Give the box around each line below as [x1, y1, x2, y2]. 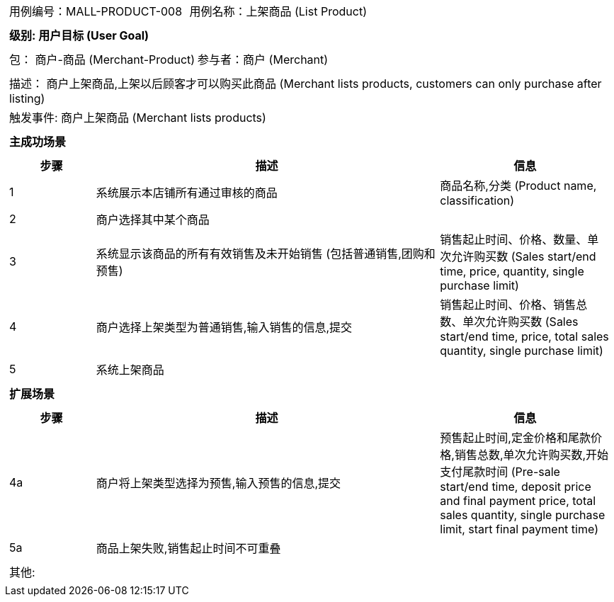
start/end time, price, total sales [440, 329, 609, 343]
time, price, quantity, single [440, 264, 584, 278]
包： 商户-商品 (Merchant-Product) [9, 52, 195, 67]
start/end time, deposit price [440, 479, 591, 494]
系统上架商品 [96, 363, 164, 377]
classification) [440, 193, 515, 208]
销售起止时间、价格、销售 [440, 297, 576, 312]
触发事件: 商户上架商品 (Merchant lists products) [9, 110, 266, 125]
